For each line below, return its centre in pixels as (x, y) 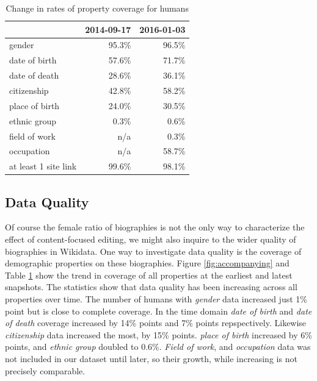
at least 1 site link (43, 166)
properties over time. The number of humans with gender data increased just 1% (156, 299)
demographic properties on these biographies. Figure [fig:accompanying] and (147, 263)
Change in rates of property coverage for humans (97, 8)
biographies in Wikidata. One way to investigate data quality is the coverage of (153, 251)
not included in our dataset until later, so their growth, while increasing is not (151, 359)
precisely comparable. (45, 370)
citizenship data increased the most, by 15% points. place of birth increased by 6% (158, 334)
